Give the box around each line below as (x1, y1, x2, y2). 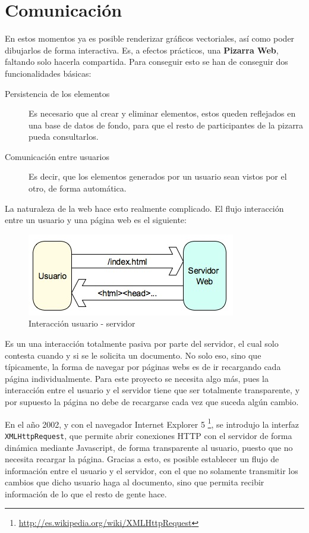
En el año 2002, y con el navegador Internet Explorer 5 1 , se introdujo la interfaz (5, 416, 299, 430)
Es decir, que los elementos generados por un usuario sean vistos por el (29, 170, 287, 183)
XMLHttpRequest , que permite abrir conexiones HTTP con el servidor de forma (5, 429, 292, 441)
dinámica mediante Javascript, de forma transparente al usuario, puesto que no (5, 441, 293, 453)
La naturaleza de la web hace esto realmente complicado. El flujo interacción (5, 202, 284, 214)
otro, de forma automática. (29, 182, 127, 195)
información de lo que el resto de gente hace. (5, 487, 167, 500)
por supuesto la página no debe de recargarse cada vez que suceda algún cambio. (5, 396, 299, 407)
